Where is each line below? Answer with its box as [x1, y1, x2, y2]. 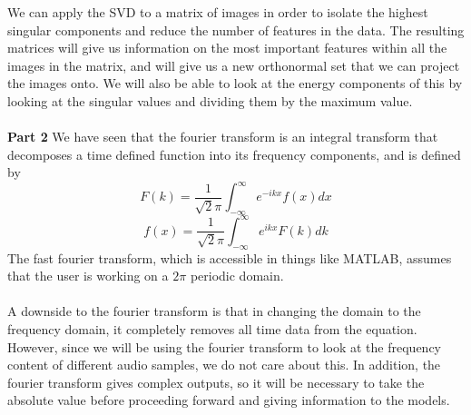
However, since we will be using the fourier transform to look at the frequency [7, 337, 442, 356]
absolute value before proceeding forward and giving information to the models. [7, 390, 450, 410]
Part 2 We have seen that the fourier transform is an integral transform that [7, 127, 438, 146]
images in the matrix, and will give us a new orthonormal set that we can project [7, 55, 460, 74]
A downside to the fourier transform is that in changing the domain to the [7, 301, 421, 321]
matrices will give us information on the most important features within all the [7, 38, 447, 57]
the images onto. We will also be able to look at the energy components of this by [7, 74, 463, 93]
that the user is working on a [7, 266, 169, 285]
